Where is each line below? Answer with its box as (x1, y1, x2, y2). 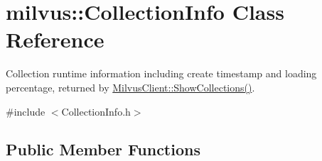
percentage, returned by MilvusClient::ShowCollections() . (6, 79, 255, 94)
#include (6, 104, 45, 118)
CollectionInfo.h (61, 104, 131, 118)
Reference (6, 25, 104, 54)
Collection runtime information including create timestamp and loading (6, 66, 317, 81)
